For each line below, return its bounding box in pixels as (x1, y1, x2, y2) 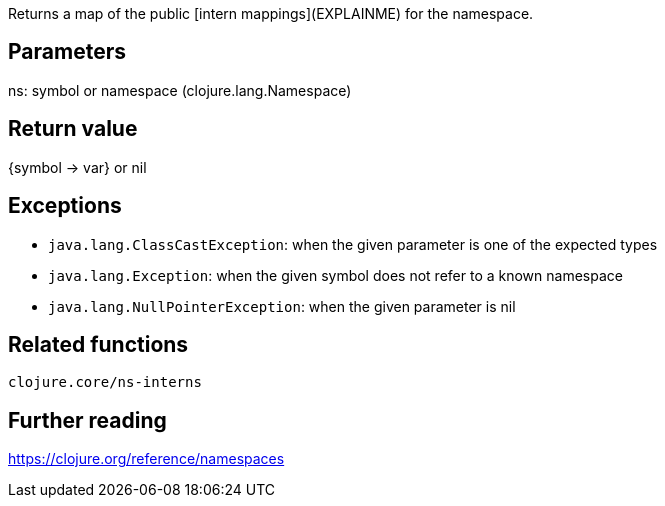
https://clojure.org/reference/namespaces (8, 450, 285, 468)
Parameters (8, 39, 126, 65)
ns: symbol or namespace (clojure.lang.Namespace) (8, 81, 352, 99)
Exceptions (8, 193, 122, 219)
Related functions (8, 331, 189, 357)
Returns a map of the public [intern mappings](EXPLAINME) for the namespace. (8, 5, 534, 22)
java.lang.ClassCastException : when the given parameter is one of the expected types (48, 235, 658, 253)
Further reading (8, 407, 167, 433)
